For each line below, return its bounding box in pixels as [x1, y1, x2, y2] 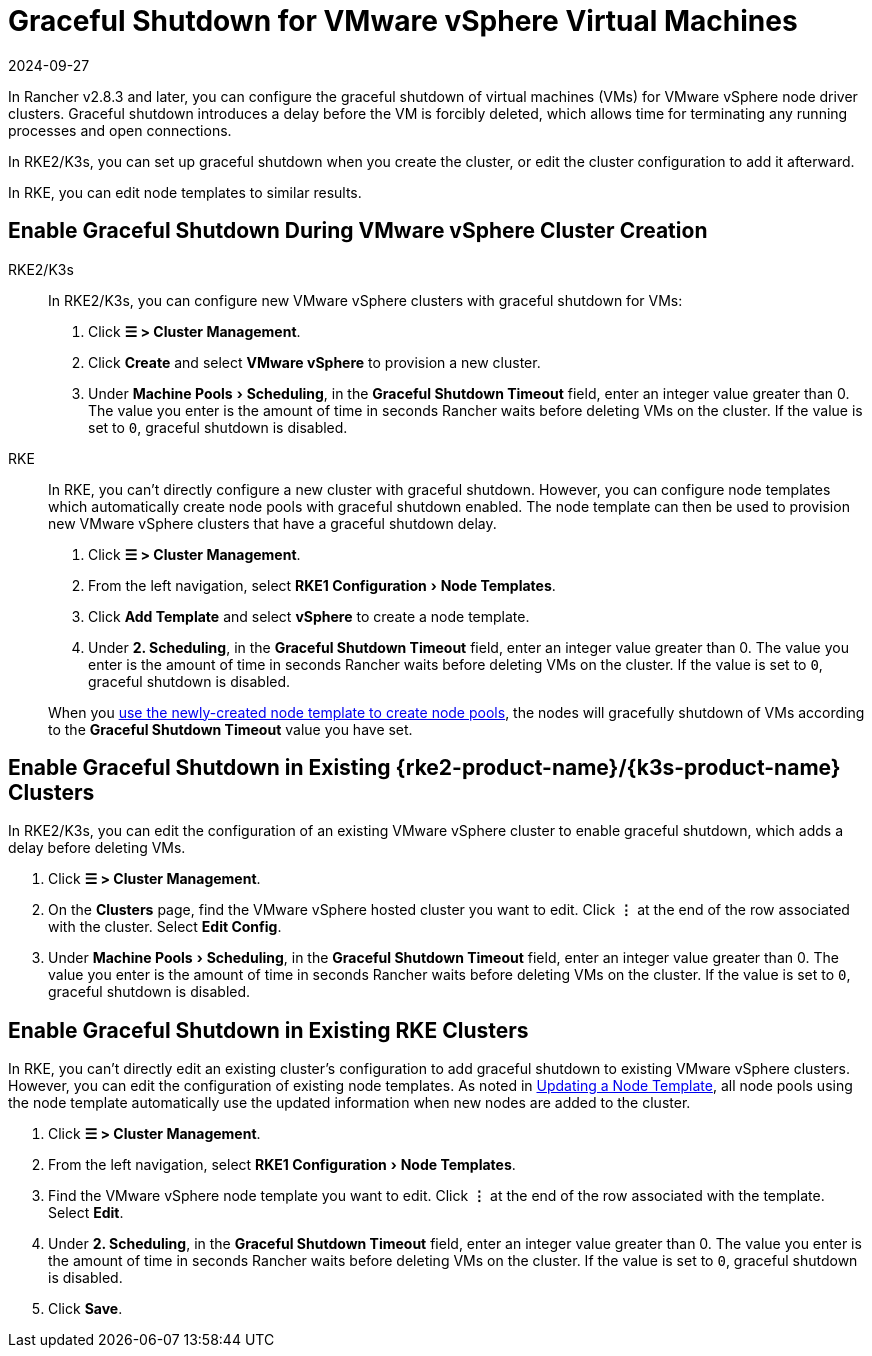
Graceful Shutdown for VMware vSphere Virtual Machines [8, 4, 798, 38]
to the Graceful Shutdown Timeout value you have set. [48, 720, 413, 738]
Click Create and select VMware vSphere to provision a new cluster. [88, 353, 541, 371]
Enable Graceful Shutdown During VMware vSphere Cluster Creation [8, 218, 708, 244]
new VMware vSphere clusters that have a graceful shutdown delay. [48, 514, 497, 532]
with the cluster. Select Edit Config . [48, 918, 282, 936]
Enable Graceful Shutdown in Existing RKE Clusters [8, 1017, 529, 1043]
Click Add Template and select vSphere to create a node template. [88, 607, 530, 625]
